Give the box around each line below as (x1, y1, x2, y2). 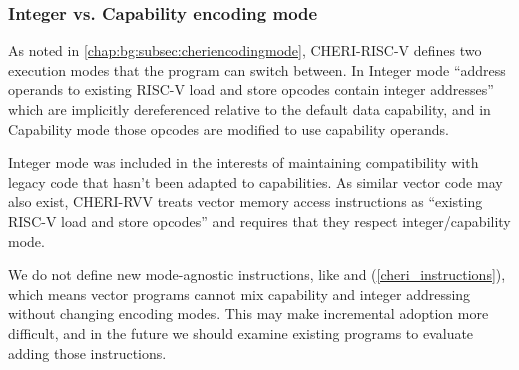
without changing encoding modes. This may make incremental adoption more (8, 303, 489, 324)
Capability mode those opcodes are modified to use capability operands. (8, 118, 450, 139)
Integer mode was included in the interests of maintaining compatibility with (8, 152, 479, 173)
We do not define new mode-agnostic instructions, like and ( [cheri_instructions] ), (8, 264, 506, 285)
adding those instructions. (8, 342, 167, 363)
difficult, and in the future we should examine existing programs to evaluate (8, 322, 474, 343)
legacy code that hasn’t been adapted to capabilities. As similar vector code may (8, 171, 503, 192)
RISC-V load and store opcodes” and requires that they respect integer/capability (8, 210, 511, 231)
